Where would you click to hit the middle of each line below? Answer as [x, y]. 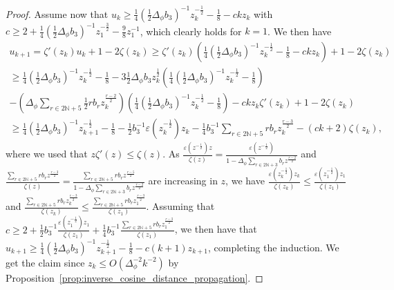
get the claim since [45, 262]
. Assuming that [180, 206]
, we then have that [216, 229]
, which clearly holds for [191, 30]
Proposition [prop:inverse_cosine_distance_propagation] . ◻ [134, 277]
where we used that [47, 154]
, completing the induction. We [273, 247]
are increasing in [183, 181]
